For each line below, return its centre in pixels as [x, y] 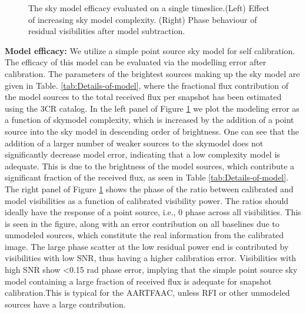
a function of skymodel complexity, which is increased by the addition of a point [149, 120]
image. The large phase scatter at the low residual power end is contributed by [147, 246]
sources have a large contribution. [65, 304]
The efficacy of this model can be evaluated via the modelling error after [136, 62]
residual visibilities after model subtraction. [107, 31]
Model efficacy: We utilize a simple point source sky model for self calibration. [150, 50]
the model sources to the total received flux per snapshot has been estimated [143, 97]
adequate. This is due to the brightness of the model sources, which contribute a [150, 166]
